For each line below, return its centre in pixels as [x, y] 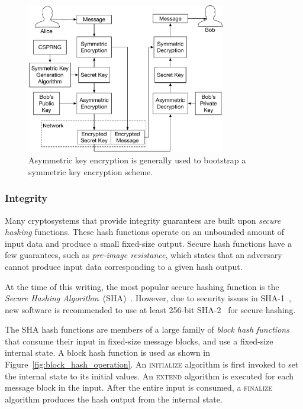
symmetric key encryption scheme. [91, 171]
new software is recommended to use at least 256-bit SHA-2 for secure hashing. [150, 309]
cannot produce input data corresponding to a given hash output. [124, 266]
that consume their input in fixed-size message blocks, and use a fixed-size [139, 341]
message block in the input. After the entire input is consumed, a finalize [138, 387]
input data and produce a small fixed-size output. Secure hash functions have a [148, 243]
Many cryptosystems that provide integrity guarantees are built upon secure [143, 220]
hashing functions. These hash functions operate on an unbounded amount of [145, 232]
